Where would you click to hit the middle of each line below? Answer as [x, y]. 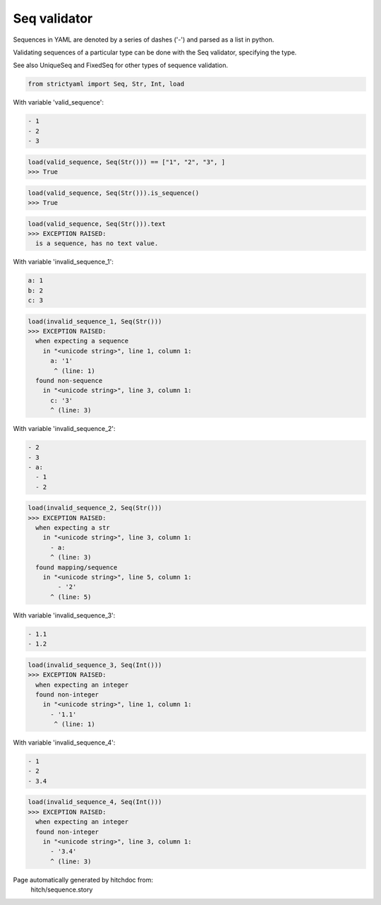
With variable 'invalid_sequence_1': [64, 262]
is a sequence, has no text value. [97, 243]
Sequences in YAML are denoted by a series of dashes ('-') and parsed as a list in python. [144, 40]
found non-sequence [69, 381]
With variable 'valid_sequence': [58, 102]
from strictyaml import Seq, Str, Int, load [106, 84]
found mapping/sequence [77, 567]
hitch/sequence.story [62, 889]
